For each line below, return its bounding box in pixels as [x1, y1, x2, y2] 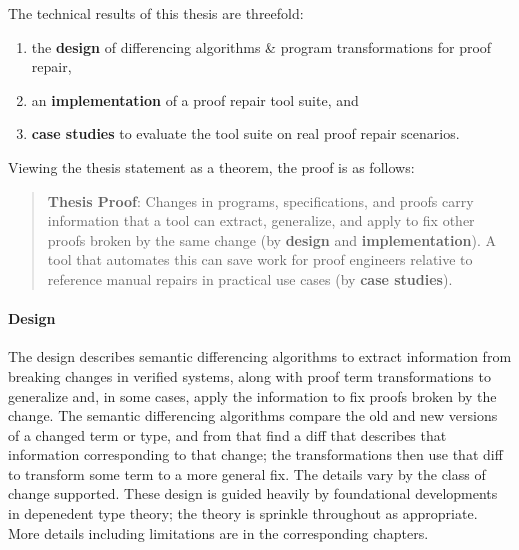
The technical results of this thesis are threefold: [8, 3, 304, 23]
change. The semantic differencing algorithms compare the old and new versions [8, 405, 498, 426]
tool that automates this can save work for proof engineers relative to [47, 249, 473, 270]
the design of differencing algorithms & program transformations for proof [31, 36, 492, 57]
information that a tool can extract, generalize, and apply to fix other [47, 210, 475, 231]
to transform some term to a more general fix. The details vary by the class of [8, 463, 486, 484]
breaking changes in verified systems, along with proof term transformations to [8, 365, 491, 386]
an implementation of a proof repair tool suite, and [31, 89, 359, 110]
